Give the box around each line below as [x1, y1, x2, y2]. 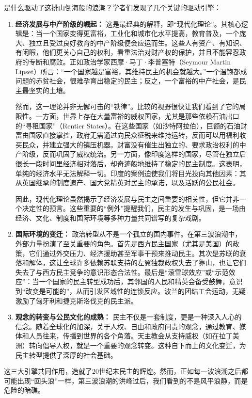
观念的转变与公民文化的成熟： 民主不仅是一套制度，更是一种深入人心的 [15, 312, 242, 322]
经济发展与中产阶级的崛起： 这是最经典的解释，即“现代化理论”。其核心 [15, 18, 241, 29]
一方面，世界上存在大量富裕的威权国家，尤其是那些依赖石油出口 [35, 111, 239, 121]
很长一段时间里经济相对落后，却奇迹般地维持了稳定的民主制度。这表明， [15, 158, 246, 168]
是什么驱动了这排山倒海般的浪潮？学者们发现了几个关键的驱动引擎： [4, 2, 221, 12]
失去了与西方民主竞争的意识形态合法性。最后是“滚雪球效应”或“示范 [15, 267, 229, 277]
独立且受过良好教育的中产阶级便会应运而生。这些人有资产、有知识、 [29, 37, 246, 48]
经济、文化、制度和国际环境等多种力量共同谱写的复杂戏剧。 [15, 212, 205, 223]
